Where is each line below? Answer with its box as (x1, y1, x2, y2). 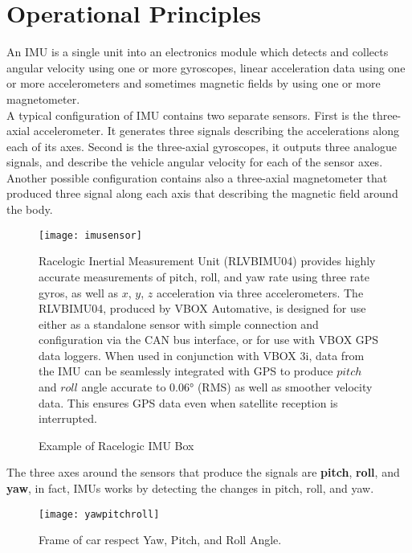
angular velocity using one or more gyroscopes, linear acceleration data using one (6, 59, 406, 76)
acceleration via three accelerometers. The (156, 284, 364, 301)
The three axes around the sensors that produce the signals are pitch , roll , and (6, 464, 400, 481)
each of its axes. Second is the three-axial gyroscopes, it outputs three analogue (6, 137, 397, 154)
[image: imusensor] (39, 229, 142, 241)
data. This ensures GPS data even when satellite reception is (39, 394, 338, 411)
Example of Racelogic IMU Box (39, 436, 194, 453)
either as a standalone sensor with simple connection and (39, 315, 319, 332)
